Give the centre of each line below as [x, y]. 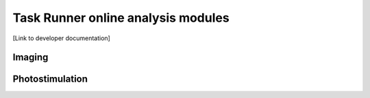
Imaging [30, 58]
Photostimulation [50, 79]
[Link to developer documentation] [62, 38]
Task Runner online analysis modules [121, 18]
